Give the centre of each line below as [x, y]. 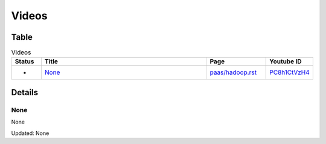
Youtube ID [286, 61]
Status [24, 61]
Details [25, 92]
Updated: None [30, 133]
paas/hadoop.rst [233, 72]
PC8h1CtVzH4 [290, 72]
